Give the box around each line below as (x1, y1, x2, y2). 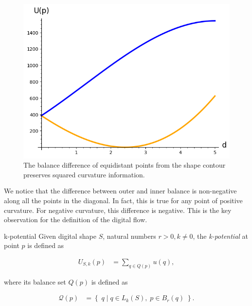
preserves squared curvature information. (23, 169, 145, 179)
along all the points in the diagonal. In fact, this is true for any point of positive (4, 195, 243, 206)
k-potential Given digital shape (4, 230, 96, 241)
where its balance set (4, 276, 66, 287)
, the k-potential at (193, 230, 249, 241)
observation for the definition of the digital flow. (4, 214, 147, 225)
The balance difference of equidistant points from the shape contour (23, 160, 226, 170)
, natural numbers (103, 230, 156, 241)
